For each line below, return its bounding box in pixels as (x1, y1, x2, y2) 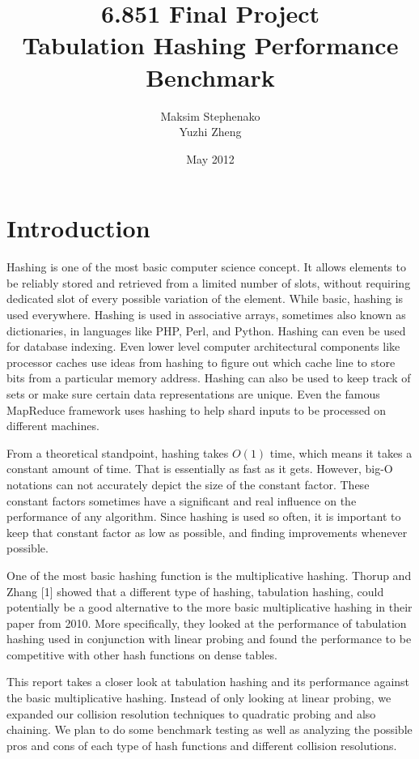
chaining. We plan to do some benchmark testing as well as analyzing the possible (6, 721, 413, 738)
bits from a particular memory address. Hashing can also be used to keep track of (6, 369, 411, 386)
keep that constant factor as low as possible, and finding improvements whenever (6, 523, 408, 540)
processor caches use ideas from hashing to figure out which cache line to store (6, 353, 396, 370)
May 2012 (186, 150, 235, 167)
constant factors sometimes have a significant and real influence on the (6, 492, 357, 509)
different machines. (6, 417, 99, 434)
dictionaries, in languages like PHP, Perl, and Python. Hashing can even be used (6, 322, 406, 339)
